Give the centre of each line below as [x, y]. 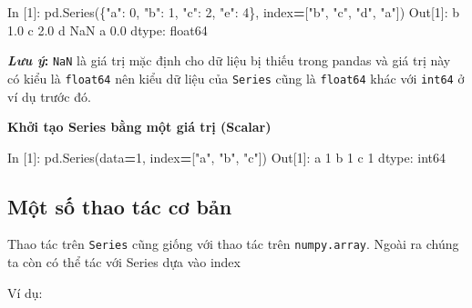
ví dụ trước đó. [49, 96]
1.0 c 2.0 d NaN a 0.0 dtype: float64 [108, 30]
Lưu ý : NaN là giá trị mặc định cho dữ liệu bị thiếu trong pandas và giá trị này [229, 60]
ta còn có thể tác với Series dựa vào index [124, 262]
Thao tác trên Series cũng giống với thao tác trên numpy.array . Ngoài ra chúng [233, 244]
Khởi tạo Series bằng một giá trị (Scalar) [139, 127]
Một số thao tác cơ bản [120, 206]
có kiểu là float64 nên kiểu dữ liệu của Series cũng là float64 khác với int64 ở [236, 78]
